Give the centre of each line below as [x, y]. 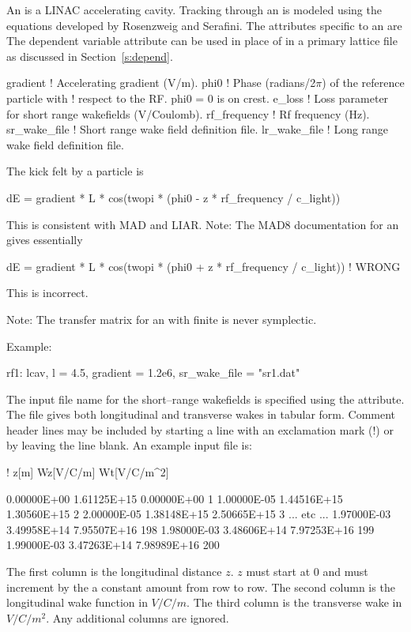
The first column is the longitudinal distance [114, 572]
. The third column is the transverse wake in [294, 602]
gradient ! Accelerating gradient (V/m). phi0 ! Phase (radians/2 [161, 83]
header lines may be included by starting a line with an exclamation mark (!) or [200, 429]
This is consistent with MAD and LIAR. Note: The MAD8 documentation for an [203, 224]
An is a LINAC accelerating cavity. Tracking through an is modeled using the [194, 9]
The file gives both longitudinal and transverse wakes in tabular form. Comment [201, 414]
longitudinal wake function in [77, 602]
